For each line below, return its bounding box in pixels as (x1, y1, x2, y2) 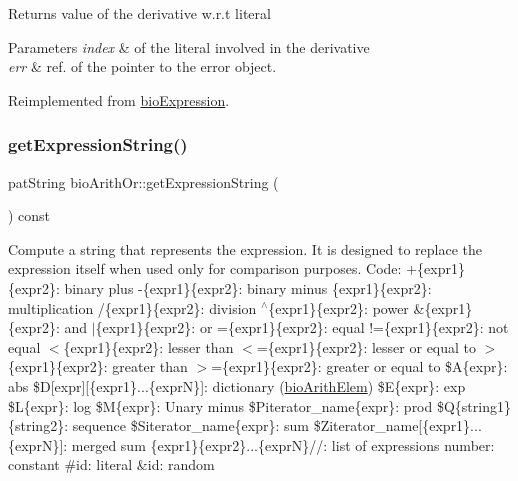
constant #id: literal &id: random (8, 454, 215, 475)
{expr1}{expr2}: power (268, 297, 409, 318)
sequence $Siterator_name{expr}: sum (72, 415, 309, 436)
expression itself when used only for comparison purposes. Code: (8, 258, 402, 279)
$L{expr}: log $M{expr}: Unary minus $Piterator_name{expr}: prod (8, 395, 433, 416)
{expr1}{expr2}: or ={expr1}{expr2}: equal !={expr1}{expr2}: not (95, 317, 509, 338)
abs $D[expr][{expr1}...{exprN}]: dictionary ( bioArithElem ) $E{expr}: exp (8, 375, 466, 396)
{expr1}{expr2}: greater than (8, 356, 188, 377)
